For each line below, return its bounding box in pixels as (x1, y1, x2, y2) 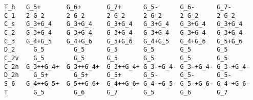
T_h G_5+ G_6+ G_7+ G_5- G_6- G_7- (4, 4, 231, 11)
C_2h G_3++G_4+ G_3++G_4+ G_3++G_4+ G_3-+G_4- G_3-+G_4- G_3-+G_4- (4, 63, 250, 70)
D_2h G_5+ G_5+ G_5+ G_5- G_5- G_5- (4, 71, 231, 79)
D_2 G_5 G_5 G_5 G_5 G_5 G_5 (4, 46, 228, 54)
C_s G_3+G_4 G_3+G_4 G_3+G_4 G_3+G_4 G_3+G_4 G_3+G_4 (4, 20, 243, 28)
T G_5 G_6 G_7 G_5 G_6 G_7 (4, 88, 228, 96)
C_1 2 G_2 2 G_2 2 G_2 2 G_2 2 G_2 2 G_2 (4, 12, 236, 19)
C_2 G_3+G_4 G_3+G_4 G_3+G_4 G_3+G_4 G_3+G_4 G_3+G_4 (4, 29, 243, 36)
